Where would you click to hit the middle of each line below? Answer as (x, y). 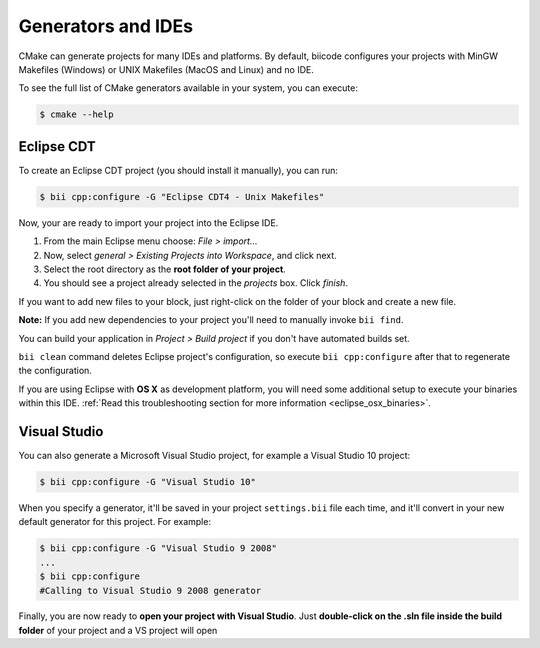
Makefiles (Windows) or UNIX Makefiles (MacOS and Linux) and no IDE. (166, 69)
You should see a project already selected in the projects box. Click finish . (196, 283)
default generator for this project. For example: (115, 522)
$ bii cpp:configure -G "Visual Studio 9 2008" (158, 548)
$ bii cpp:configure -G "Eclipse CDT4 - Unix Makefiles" (182, 196)
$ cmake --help (76, 114)
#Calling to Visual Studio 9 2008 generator (150, 590)
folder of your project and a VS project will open (118, 630)
